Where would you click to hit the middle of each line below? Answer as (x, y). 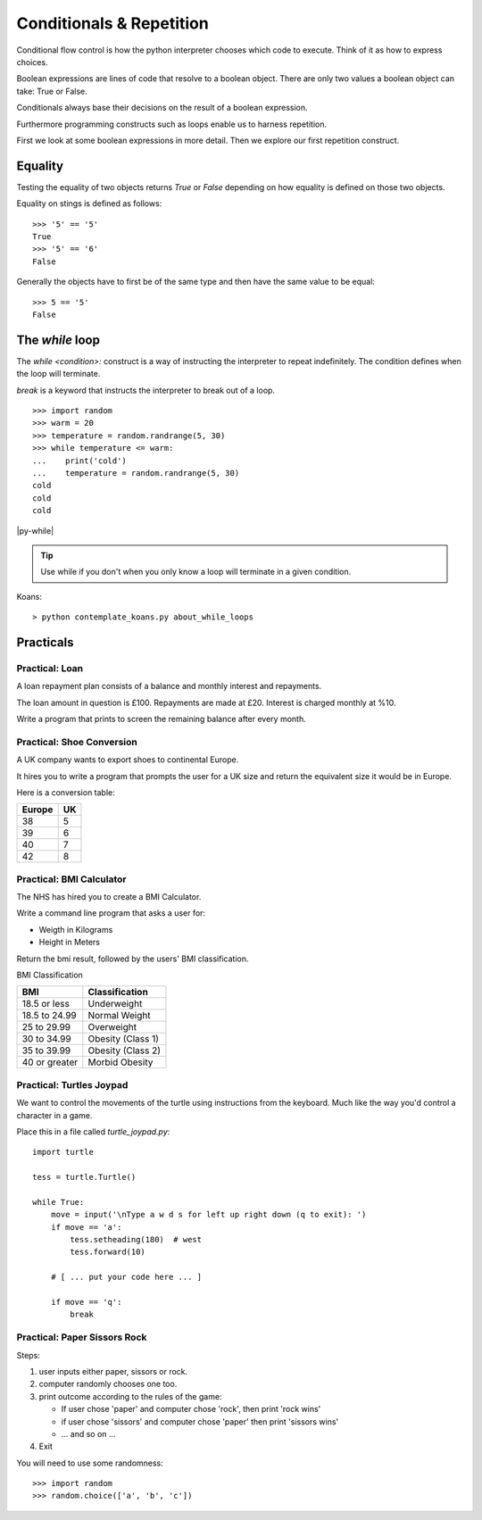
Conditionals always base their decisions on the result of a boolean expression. (162, 108)
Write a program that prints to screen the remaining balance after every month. (162, 719)
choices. (32, 62)
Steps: (28, 1355)
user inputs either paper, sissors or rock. (113, 1371)
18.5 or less (46, 1004)
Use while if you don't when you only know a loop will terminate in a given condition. (196, 572)
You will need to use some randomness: (90, 1463)
